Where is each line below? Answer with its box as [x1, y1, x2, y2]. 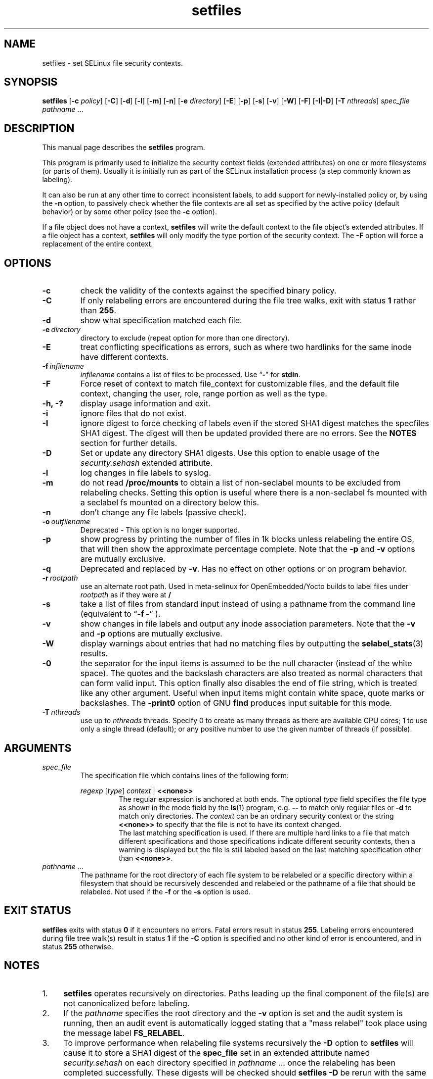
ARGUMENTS [4, 741, 72, 754]
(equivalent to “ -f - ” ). [80, 609, 161, 619]
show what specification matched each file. [80, 315, 242, 326]
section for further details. [80, 438, 177, 448]
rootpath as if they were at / [80, 590, 171, 599]
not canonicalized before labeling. [63, 998, 190, 1008]
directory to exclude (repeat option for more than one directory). [80, 334, 290, 343]
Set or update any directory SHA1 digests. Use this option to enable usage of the [80, 448, 380, 458]
